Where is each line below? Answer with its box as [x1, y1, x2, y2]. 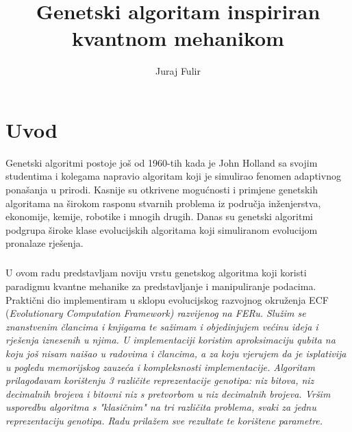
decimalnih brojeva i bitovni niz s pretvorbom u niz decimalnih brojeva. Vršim [5, 386, 331, 400]
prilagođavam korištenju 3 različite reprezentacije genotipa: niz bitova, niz [5, 373, 314, 387]
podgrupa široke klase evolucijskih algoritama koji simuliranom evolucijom [5, 222, 318, 237]
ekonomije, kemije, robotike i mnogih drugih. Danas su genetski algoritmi [5, 209, 313, 224]
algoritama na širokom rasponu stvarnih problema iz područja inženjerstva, [5, 195, 321, 210]
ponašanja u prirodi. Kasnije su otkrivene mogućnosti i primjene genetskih [5, 182, 318, 197]
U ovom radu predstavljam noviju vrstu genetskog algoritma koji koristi [5, 265, 307, 280]
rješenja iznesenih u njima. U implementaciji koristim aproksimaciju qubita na [5, 333, 336, 347]
